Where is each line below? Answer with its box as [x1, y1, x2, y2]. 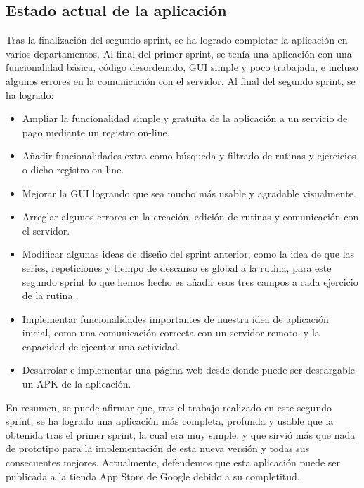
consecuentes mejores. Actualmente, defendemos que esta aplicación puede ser [6, 455, 341, 470]
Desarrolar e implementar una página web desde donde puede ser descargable [22, 362, 356, 377]
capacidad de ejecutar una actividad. [22, 338, 181, 353]
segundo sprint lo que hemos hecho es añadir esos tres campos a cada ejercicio [22, 274, 358, 289]
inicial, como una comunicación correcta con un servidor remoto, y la [22, 325, 320, 340]
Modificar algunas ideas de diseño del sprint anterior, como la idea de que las [22, 246, 355, 261]
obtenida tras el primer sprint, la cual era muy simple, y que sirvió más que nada [6, 427, 356, 442]
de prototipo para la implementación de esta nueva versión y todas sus [6, 441, 310, 456]
